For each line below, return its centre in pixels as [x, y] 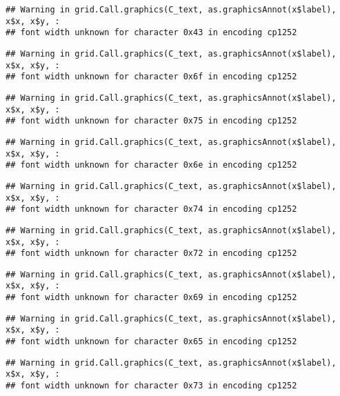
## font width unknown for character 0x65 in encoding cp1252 [151, 342]
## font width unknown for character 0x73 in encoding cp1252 [151, 386]
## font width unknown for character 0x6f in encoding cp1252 [151, 77]
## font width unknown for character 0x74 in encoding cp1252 [151, 209]
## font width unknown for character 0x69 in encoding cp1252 [151, 298]
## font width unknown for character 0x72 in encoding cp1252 [151, 254]
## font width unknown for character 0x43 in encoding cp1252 [151, 33]
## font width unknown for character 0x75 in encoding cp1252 [151, 121]
